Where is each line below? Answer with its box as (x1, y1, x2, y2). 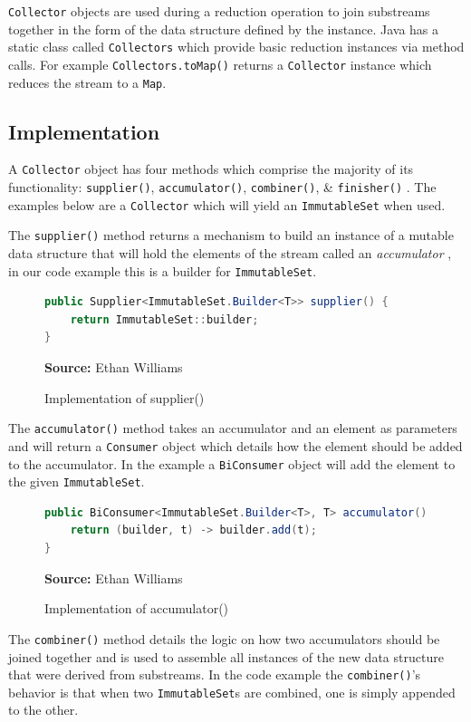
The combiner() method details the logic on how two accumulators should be (8, 629, 440, 648)
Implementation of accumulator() (44, 599, 229, 618)
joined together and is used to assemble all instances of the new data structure (8, 647, 444, 666)
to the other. (8, 700, 79, 719)
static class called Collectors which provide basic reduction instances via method (8, 37, 465, 56)
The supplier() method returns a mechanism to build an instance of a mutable (8, 226, 454, 245)
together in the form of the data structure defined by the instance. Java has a (8, 19, 439, 38)
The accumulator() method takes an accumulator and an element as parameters (8, 419, 457, 438)
